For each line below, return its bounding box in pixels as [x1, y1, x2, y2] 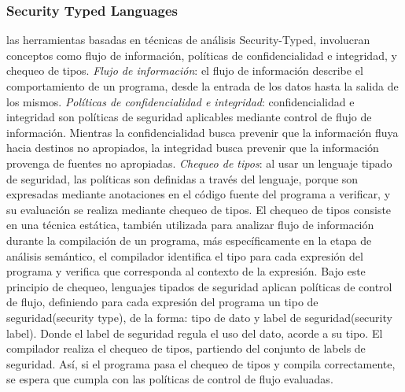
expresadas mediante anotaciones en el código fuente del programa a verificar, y [6, 186, 391, 202]
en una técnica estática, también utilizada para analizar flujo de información [6, 216, 374, 233]
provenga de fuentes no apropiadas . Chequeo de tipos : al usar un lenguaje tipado [6, 154, 392, 171]
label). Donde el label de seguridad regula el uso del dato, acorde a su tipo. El [6, 324, 383, 341]
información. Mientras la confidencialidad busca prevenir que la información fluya [6, 124, 399, 140]
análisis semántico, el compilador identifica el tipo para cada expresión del [6, 247, 363, 264]
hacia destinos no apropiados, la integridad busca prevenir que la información [6, 139, 379, 156]
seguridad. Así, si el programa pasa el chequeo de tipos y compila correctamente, [6, 355, 396, 372]
